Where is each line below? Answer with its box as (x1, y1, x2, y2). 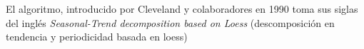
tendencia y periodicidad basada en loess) (6, 29, 188, 44)
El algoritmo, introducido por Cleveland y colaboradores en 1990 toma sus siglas (6, 1, 358, 16)
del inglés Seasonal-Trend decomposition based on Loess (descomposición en (6, 15, 335, 30)
